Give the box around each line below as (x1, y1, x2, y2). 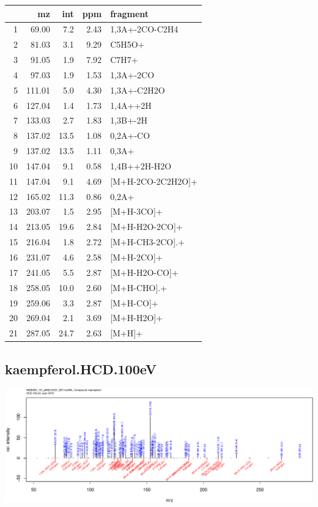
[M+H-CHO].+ (110, 281, 168, 294)
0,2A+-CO (110, 129, 150, 142)
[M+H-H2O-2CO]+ (110, 220, 183, 233)
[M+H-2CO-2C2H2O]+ (110, 174, 198, 187)
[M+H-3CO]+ (110, 205, 163, 218)
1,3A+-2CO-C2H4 (110, 23, 179, 35)
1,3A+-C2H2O (110, 83, 165, 96)
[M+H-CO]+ (110, 296, 158, 309)
